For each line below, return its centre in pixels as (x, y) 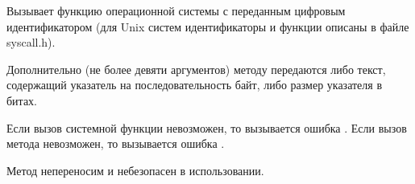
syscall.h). (31, 42)
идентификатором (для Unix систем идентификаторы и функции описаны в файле (208, 26)
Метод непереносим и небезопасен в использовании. (135, 170)
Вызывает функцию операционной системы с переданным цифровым (176, 10)
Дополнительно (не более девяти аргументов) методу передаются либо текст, (196, 69)
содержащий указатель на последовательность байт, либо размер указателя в (195, 85)
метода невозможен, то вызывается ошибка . (116, 143)
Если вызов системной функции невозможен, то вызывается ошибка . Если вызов (207, 127)
